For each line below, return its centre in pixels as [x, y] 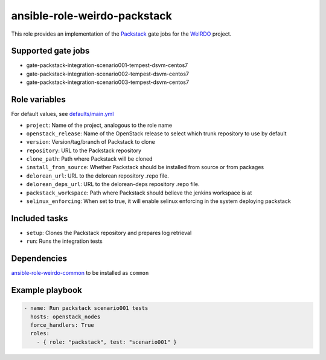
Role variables [38, 100]
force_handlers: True [62, 325]
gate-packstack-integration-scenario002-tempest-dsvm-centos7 [108, 74]
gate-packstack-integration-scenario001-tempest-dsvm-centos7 [107, 65]
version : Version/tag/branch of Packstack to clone [91, 142]
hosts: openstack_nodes [66, 317]
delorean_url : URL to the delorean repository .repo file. [97, 176]
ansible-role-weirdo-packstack [91, 16]
